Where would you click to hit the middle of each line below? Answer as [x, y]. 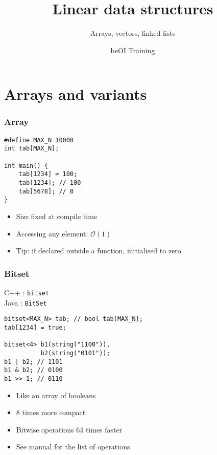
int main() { [26, 166]
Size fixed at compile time [57, 216]
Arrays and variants [76, 94]
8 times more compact [51, 412]
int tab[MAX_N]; [32, 149]
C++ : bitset [27, 292]
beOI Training [133, 50]
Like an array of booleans [56, 395]
